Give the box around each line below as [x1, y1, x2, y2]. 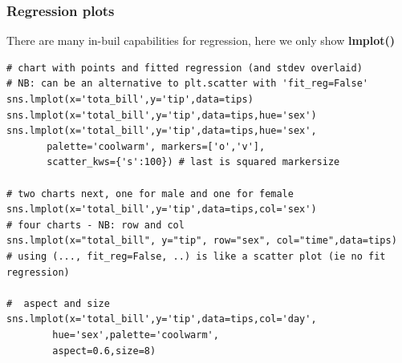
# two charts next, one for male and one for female [6, 188, 294, 200]
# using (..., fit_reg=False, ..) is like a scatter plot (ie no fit [6, 250, 386, 262]
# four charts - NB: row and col [6, 219, 185, 231]
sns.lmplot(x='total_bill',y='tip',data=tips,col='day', [6, 313, 317, 325]
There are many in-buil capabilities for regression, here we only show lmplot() [6, 32, 396, 49]
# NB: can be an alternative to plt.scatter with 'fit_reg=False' [6, 78, 369, 90]
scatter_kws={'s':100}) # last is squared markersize [47, 156, 340, 168]
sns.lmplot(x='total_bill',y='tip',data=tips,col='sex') [6, 204, 317, 216]
